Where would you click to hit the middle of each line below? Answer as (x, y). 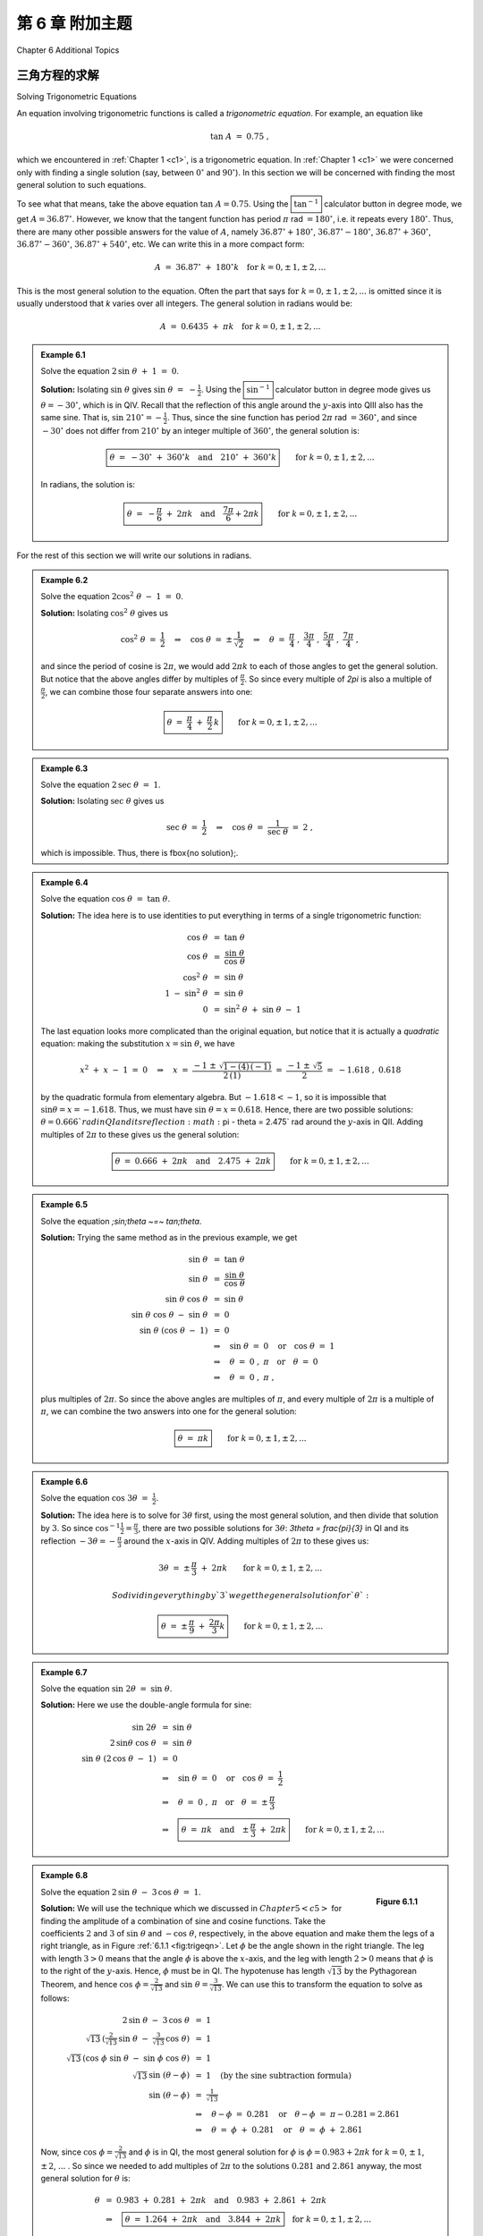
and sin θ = (186, 1985)
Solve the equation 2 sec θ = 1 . (101, 785)
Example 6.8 (64, 1876)
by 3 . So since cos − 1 (80, 1527)
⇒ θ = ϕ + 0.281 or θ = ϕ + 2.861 (279, 2130)
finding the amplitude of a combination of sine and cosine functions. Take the (183, 1921)
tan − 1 (306, 203)
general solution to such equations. (81, 185)
